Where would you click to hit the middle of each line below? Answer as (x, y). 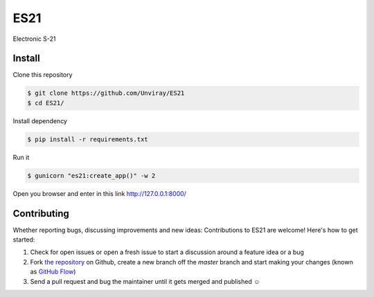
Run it (21, 157)
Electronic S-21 (34, 39)
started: (24, 240)
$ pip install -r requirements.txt (88, 139)
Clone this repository (43, 75)
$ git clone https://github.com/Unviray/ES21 (106, 93)
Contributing (41, 214)
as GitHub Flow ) (53, 272)
